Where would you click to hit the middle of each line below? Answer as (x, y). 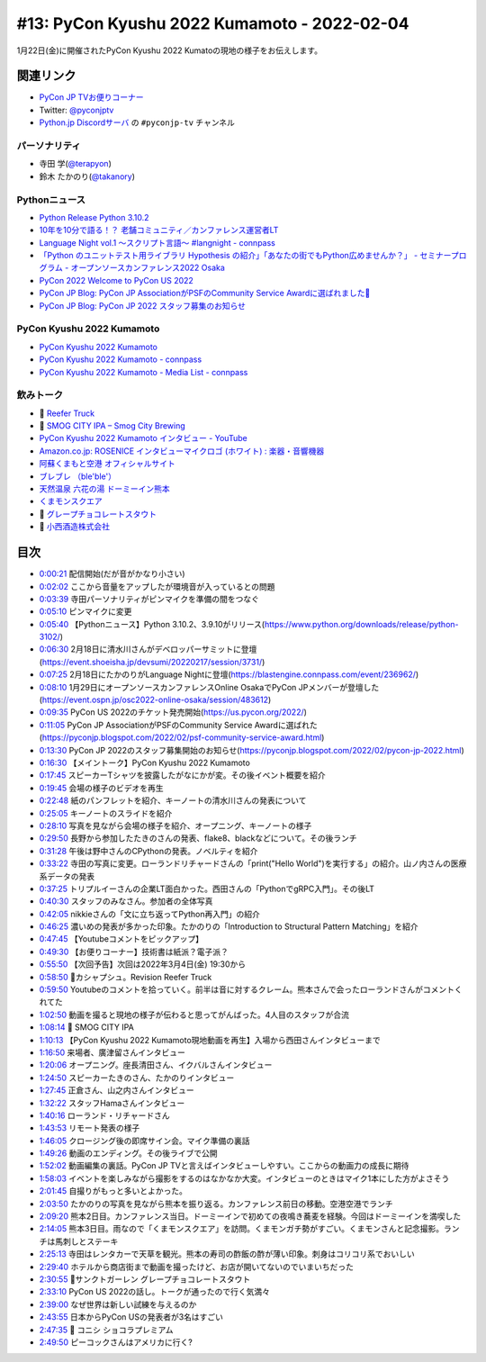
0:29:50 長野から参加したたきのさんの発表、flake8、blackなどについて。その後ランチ (198, 838)
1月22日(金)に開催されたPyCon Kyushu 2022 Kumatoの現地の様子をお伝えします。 (170, 50)
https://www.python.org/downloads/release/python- (361, 624)
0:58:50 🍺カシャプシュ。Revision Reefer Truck (126, 977)
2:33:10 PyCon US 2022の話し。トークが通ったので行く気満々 (154, 1292)
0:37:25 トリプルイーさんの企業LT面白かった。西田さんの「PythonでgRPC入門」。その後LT (207, 888)
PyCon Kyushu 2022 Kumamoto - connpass (121, 359)
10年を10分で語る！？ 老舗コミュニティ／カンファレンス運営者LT (159, 230)
